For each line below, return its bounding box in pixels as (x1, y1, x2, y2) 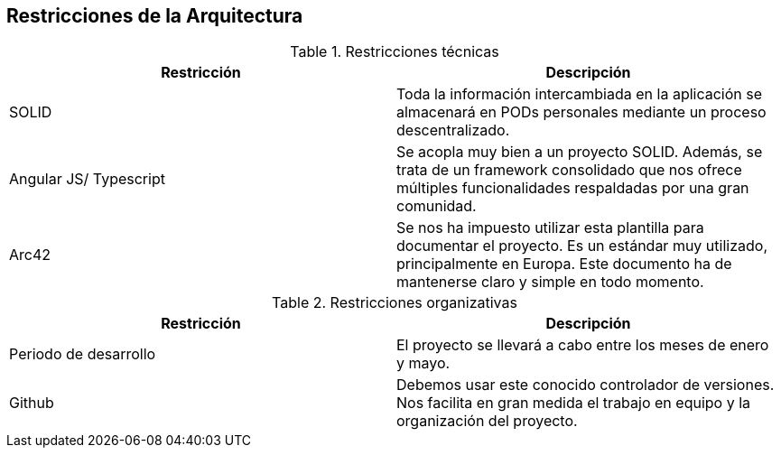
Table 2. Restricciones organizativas (272, 293, 517, 312)
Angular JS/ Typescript (9, 170, 165, 189)
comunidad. (396, 197, 477, 216)
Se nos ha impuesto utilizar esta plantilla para (396, 218, 704, 237)
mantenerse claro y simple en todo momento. (396, 273, 704, 292)
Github (9, 394, 54, 413)
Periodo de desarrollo (9, 345, 156, 364)
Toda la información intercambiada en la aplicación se (396, 85, 763, 104)
